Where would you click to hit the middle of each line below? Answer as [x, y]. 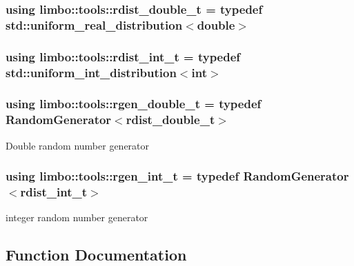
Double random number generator [78, 145]
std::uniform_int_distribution [91, 72]
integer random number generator [77, 217]
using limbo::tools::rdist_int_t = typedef [123, 56]
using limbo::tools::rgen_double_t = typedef [134, 104]
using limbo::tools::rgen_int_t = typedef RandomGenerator [177, 176]
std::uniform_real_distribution [94, 24]
